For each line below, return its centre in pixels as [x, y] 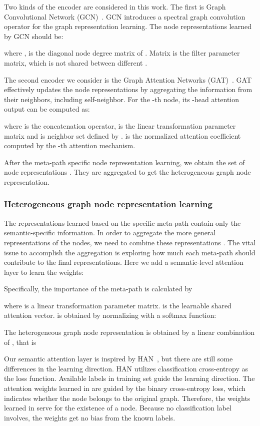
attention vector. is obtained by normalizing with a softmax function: [110, 315]
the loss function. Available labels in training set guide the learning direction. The [129, 378]
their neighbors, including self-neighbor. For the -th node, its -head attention [122, 99]
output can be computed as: [47, 109]
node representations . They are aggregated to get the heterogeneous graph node [127, 172]
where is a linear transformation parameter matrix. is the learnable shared [118, 305]
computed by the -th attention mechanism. [70, 145]
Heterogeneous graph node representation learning [108, 204]
